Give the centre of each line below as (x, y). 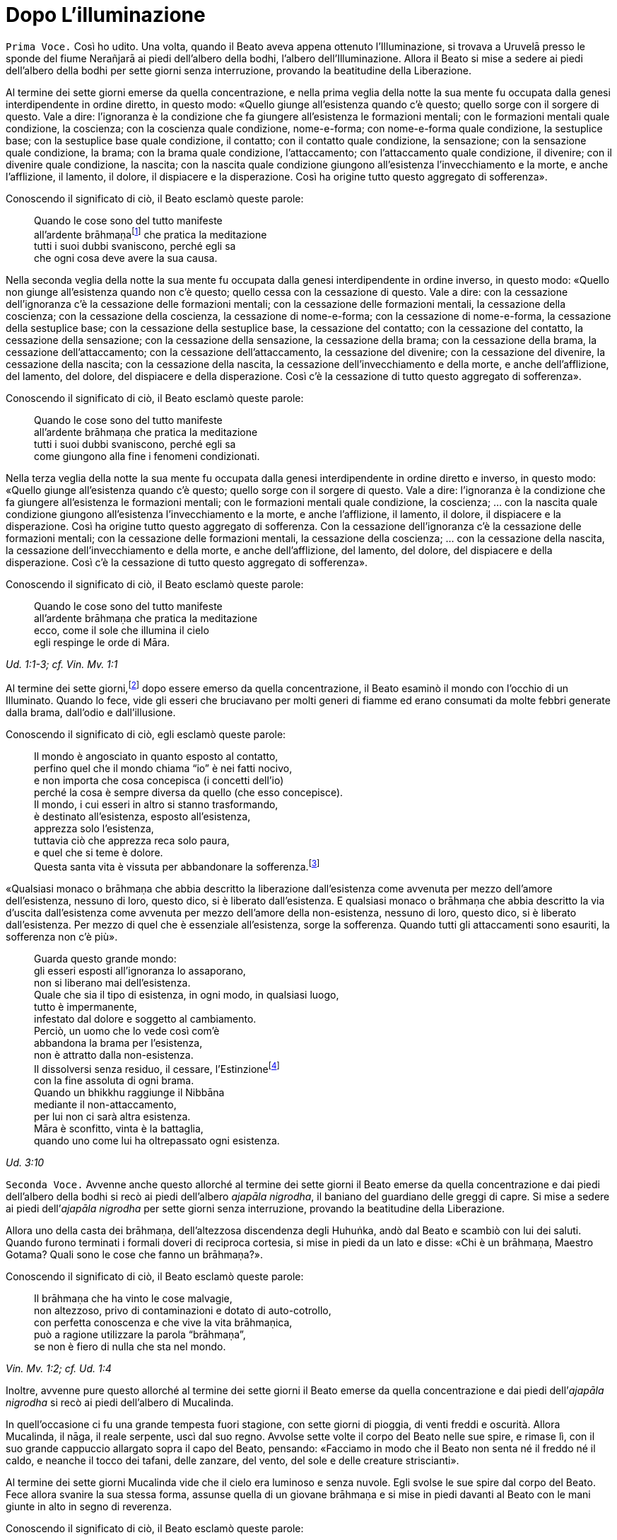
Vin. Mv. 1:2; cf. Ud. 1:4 (59, 1369)
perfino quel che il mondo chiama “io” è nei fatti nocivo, (163, 769)
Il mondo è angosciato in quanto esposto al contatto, (156, 757)
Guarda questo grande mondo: (105, 958)
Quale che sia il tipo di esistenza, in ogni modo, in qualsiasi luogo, (187, 994)
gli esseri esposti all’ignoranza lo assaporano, (140, 970)
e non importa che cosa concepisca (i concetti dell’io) (159, 781)
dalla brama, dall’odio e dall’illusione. (91, 713)
